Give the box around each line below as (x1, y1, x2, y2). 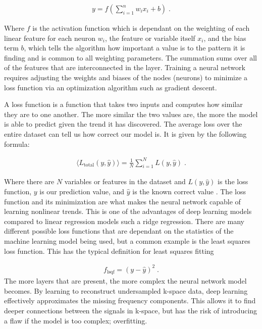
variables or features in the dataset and (64, 176, 186, 187)
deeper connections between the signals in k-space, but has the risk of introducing (4, 305, 257, 315)
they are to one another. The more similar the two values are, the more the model (4, 108, 258, 119)
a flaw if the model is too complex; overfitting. (4, 315, 147, 325)
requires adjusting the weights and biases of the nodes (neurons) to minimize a (4, 72, 248, 82)
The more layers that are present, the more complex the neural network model (4, 276, 247, 286)
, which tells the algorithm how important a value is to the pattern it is (24, 42, 245, 53)
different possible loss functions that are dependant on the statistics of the (4, 226, 234, 236)
